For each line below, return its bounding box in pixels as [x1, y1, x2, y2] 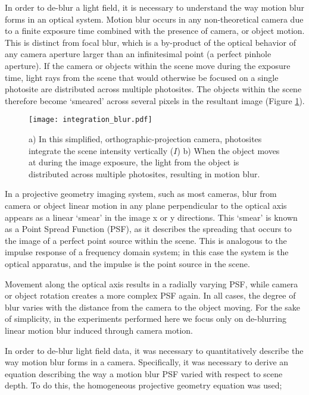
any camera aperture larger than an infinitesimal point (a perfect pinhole [5, 48, 271, 60]
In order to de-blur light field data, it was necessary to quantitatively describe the [5, 344, 304, 356]
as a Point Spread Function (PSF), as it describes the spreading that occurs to [5, 222, 292, 235]
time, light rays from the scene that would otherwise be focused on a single [5, 71, 279, 83]
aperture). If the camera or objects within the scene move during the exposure [5, 59, 291, 71]
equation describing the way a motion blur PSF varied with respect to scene [5, 367, 283, 380]
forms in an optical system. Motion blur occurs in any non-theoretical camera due [5, 12, 304, 25]
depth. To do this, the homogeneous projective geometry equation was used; [5, 379, 282, 391]
